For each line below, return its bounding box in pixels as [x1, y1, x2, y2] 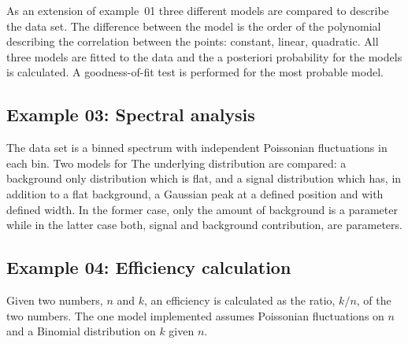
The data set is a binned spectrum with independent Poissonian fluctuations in [6, 139, 388, 156]
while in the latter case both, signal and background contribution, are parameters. [6, 216, 402, 233]
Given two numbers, [6, 291, 103, 308]
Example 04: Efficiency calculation [6, 255, 291, 279]
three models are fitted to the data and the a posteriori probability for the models [6, 48, 402, 65]
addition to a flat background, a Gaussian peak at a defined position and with [6, 185, 384, 202]
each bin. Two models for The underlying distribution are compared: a [6, 154, 347, 171]
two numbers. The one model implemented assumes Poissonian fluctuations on [6, 307, 384, 324]
